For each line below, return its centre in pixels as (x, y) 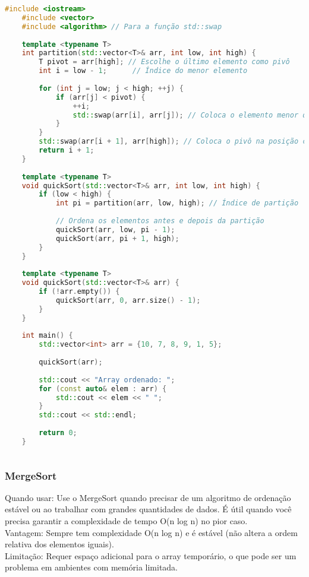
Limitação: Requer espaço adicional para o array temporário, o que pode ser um (151, 555)
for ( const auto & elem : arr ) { (103, 389)
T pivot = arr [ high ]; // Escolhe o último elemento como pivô (164, 62)
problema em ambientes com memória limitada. (92, 567)
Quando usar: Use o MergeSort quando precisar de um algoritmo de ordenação (148, 497)
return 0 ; (58, 433)
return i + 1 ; (67, 150)
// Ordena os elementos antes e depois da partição (160, 221)
